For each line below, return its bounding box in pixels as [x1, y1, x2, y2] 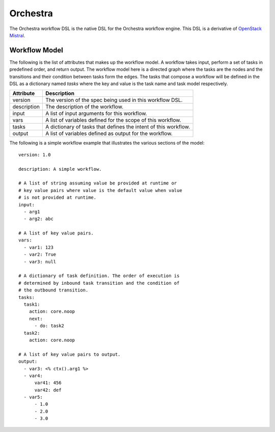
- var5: [23, 394, 43, 400]
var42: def [34, 387, 62, 393]
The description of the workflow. [45, 103, 124, 111]
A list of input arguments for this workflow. [45, 110, 147, 117]
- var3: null [23, 259, 57, 264]
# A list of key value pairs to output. [18, 352, 121, 357]
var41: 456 [34, 380, 62, 386]
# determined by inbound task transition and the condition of [18, 280, 180, 286]
